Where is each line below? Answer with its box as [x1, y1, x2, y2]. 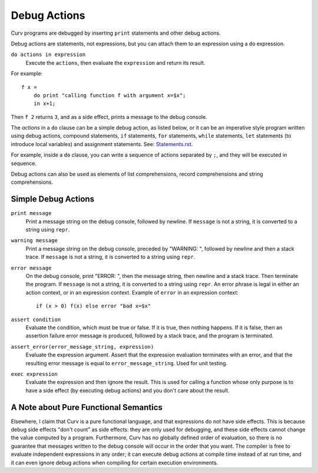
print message [11, 210, 52, 217]
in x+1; [33, 100, 56, 107]
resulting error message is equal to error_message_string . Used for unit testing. [25, 359, 228, 366]
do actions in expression [11, 51, 86, 58]
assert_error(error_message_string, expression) [11, 343, 154, 350]
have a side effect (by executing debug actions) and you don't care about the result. [25, 386, 230, 394]
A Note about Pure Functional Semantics [11, 402, 163, 412]
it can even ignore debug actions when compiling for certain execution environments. [11, 459, 218, 466]
